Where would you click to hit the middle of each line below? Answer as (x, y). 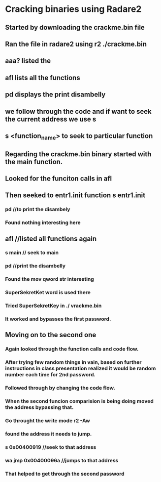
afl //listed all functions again (51, 239)
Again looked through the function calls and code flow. (72, 349)
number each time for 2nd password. (50, 375)
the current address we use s (51, 119)
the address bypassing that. (39, 407)
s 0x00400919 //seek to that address (51, 447)
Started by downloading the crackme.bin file (75, 27)
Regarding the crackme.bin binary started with (78, 154)
